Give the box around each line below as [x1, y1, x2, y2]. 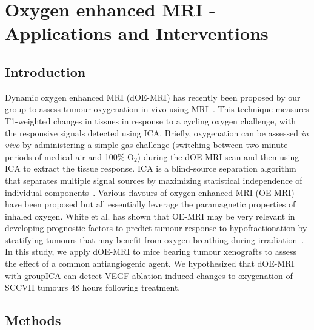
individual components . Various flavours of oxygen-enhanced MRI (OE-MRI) [5, 186, 295, 198]
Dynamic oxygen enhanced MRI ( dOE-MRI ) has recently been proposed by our [5, 90, 301, 103]
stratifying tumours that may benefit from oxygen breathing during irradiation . [5, 233, 304, 246]
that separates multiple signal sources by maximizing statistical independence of [5, 173, 302, 186]
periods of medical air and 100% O [5, 150, 134, 163]
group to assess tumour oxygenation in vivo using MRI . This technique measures [5, 103, 309, 115]
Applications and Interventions [5, 21, 269, 45]
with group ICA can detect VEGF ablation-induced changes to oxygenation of [5, 269, 293, 281]
